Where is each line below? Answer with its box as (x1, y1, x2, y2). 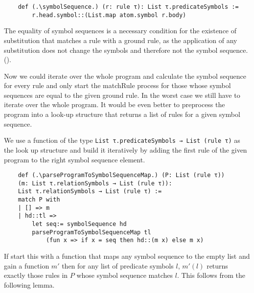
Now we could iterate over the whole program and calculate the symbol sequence (4, 70, 246, 81)
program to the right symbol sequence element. (4, 154, 145, 164)
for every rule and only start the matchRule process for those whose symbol (4, 80, 231, 90)
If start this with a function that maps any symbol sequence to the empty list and (4, 251, 250, 261)
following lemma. (4, 279, 55, 290)
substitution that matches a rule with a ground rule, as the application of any (4, 35, 237, 45)
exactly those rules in (4, 270, 68, 280)
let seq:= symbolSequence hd (32, 221, 127, 228)
